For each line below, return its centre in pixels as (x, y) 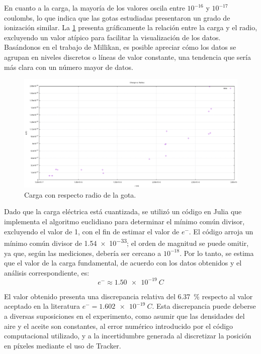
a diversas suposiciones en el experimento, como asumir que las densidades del (124, 316)
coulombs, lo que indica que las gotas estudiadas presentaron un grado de (117, 17)
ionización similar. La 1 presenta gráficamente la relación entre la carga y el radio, (131, 27)
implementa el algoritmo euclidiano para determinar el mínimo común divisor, (124, 222)
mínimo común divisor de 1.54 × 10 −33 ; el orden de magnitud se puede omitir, (126, 242)
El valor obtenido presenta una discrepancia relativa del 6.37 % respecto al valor (128, 296)
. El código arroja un (221, 231)
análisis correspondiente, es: (47, 272)
